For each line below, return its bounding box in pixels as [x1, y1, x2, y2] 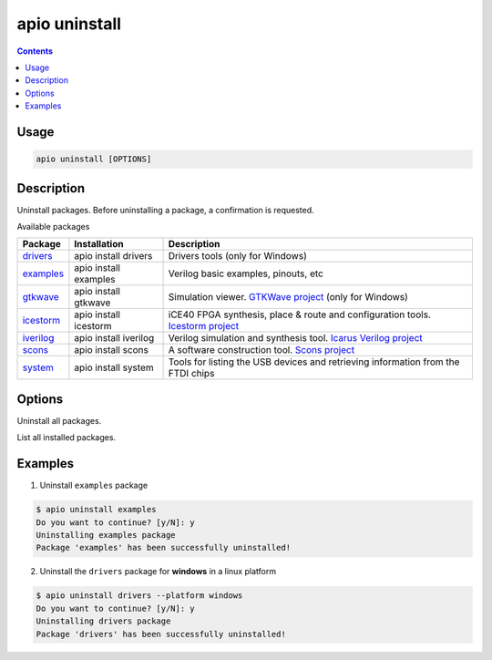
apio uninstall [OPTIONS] [36, 154, 152, 164]
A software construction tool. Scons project [168, 344, 355, 356]
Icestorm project [168, 320, 240, 333]
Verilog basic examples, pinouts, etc [168, 267, 323, 280]
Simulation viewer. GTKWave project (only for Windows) [168, 291, 409, 304]
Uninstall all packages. [16, 415, 102, 426]
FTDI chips [168, 367, 215, 380]
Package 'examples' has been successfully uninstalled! [36, 542, 292, 553]
